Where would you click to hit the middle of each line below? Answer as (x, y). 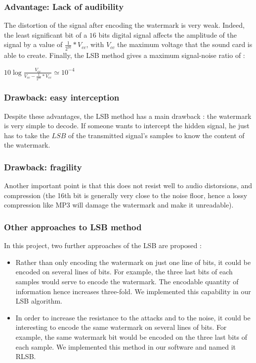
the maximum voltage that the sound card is (185, 44)
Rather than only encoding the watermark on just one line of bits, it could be (133, 262)
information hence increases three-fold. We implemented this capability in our (133, 291)
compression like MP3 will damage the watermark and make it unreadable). (119, 205)
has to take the (27, 135)
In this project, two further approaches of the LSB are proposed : (103, 245)
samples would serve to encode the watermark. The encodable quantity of (127, 282)
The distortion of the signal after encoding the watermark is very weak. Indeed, (124, 25)
